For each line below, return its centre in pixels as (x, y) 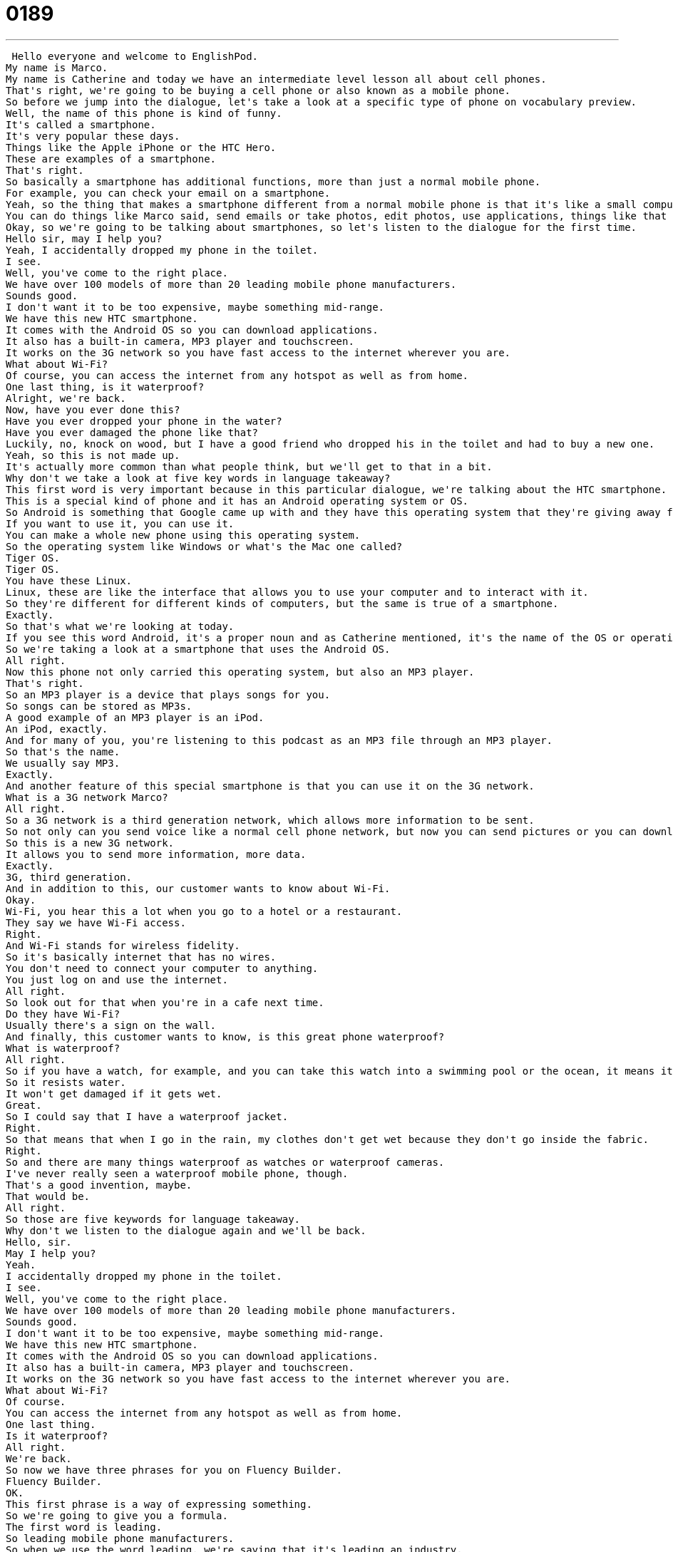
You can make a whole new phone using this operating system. (183, 535)
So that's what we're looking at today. (120, 626)
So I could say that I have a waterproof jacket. (147, 1116)
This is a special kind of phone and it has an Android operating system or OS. (237, 501)
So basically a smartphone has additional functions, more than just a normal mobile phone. (273, 181)
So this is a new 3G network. (90, 843)
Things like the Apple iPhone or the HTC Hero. (141, 147)
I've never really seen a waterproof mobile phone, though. (177, 1173)
